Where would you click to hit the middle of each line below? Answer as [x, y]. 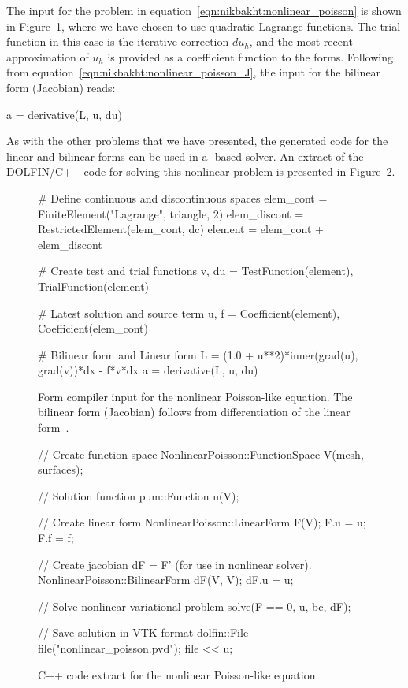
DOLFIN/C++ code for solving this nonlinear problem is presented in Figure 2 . [201, 171]
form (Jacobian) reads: [61, 87]
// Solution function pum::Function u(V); [139, 495]
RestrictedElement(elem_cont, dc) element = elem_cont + [181, 229]
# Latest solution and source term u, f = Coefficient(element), [189, 312]
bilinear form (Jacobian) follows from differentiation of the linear [194, 412]
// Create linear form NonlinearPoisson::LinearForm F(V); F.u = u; [202, 522]
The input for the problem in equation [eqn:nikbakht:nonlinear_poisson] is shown [204, 10]
